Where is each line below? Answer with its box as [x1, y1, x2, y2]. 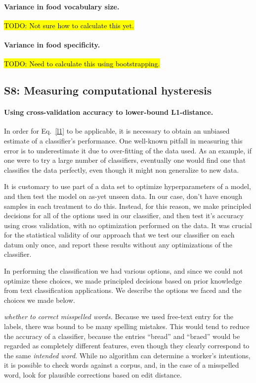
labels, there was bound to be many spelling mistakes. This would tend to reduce [4, 321, 250, 332]
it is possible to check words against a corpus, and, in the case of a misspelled [4, 360, 239, 370]
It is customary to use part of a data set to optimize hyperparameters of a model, [4, 181, 251, 191]
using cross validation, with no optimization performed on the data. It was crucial [4, 220, 252, 230]
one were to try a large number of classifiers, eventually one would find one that [4, 155, 246, 165]
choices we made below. [4, 294, 75, 305]
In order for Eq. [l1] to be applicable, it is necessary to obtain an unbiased [4, 126, 230, 136]
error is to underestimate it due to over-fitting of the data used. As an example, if [4, 145, 252, 155]
